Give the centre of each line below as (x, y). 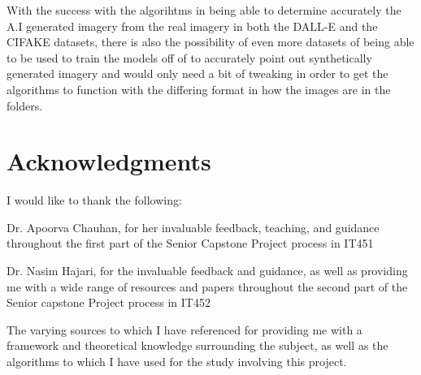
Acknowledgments (109, 161)
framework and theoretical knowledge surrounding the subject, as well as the (197, 345)
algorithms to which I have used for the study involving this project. (177, 362)
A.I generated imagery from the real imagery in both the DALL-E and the (192, 26)
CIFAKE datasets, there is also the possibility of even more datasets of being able (210, 42)
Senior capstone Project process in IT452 (109, 302)
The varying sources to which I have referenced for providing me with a (184, 329)
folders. (25, 105)
